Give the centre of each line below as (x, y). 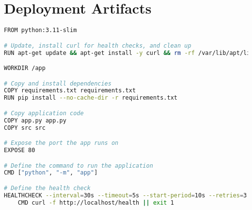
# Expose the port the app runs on (61, 143)
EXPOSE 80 (20, 150)
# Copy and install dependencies (58, 83)
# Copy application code (44, 113)
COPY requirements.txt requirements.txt (70, 91)
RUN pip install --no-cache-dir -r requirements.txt (91, 98)
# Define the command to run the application (79, 166)
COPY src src (25, 128)
